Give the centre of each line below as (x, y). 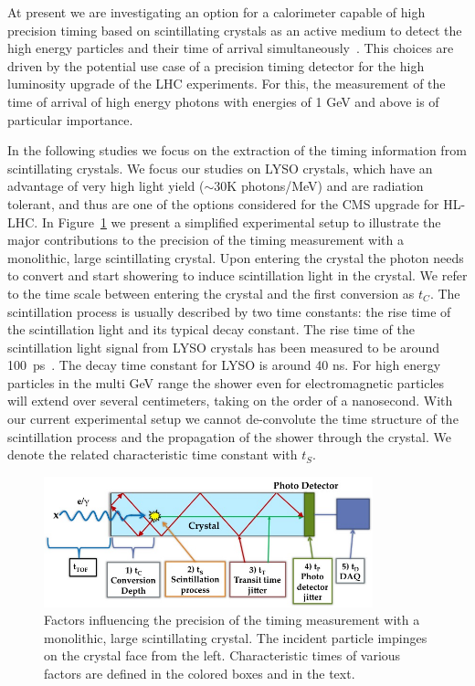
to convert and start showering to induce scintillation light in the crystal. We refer (237, 275)
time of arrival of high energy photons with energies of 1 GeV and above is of (223, 101)
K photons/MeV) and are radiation (325, 186)
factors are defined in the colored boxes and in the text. (200, 673)
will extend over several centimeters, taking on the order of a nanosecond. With (230, 401)
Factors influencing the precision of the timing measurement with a (232, 620)
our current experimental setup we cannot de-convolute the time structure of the (233, 419)
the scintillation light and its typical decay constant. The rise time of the (211, 329)
